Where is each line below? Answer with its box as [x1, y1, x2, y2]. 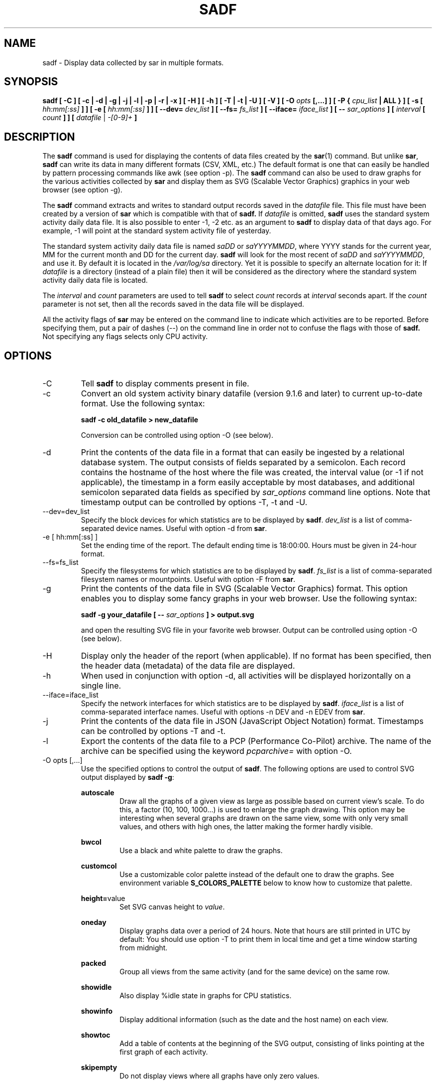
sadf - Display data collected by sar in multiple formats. [42, 58, 224, 67]
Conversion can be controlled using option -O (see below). [81, 431, 273, 440]
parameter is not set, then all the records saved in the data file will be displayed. [42, 300, 305, 309]
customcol [81, 862, 117, 871]
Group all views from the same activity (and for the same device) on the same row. [119, 967, 390, 976]
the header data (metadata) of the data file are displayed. [81, 661, 295, 671]
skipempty [81, 1063, 117, 1072]
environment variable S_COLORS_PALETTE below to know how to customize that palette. [119, 879, 413, 888]
